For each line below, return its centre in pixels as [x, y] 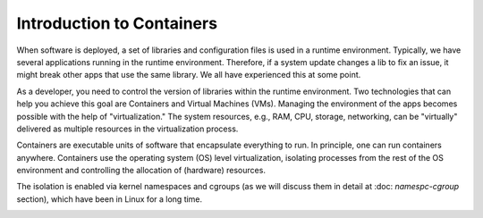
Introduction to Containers [117, 23]
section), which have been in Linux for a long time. [110, 199]
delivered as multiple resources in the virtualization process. [127, 129]
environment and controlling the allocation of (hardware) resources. [141, 171]
